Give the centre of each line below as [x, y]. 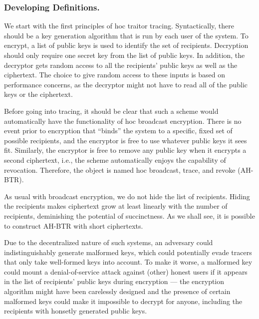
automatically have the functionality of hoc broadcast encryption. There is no [123, 121]
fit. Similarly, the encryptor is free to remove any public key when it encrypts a [125, 150]
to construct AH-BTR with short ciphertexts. [74, 225]
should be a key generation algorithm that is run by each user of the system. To [126, 35]
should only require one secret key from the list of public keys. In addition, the [125, 55]
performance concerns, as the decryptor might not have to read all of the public [126, 84]
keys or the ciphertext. [38, 94]
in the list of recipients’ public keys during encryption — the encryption [114, 281]
